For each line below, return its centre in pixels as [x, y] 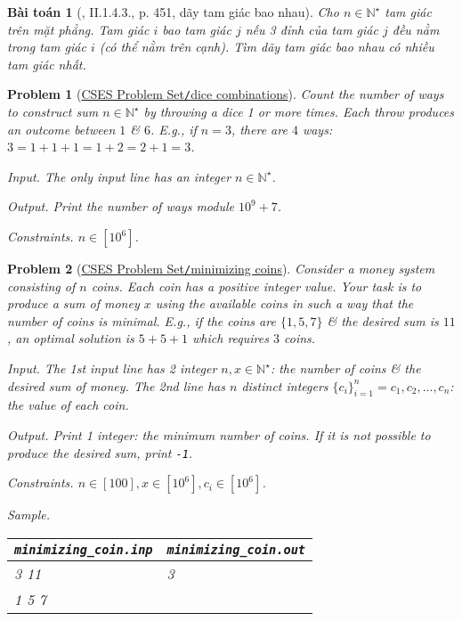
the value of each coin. [68, 405]
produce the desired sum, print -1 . [100, 452]
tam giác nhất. [47, 64]
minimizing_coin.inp [84, 549]
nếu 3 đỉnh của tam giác [312, 29]
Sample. [28, 515]
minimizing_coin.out [236, 549]
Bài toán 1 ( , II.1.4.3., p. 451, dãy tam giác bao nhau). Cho [173, 12]
